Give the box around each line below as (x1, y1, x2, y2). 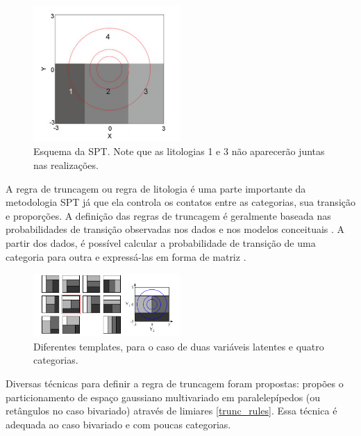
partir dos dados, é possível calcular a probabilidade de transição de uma (6, 235, 316, 250)
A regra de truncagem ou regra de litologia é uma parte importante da (6, 181, 306, 195)
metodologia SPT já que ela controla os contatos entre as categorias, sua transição (6, 195, 355, 209)
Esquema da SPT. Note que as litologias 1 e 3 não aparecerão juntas (33, 144, 325, 159)
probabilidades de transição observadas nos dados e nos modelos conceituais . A (6, 222, 345, 236)
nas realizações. (33, 157, 99, 172)
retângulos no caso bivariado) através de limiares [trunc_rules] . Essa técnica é (6, 403, 337, 418)
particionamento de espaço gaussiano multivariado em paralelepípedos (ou (6, 389, 321, 404)
